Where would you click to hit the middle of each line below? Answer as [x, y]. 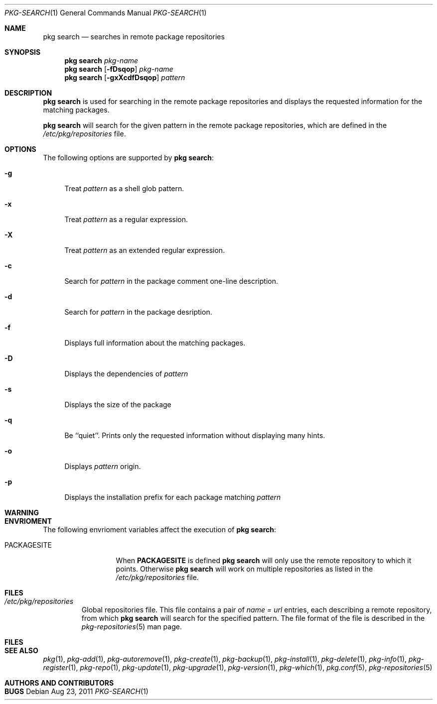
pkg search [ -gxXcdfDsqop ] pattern [125, 77]
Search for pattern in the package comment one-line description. [171, 281]
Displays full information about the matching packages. [155, 343]
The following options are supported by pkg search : [128, 158]
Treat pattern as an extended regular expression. [145, 250]
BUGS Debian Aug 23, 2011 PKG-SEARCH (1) [76, 691]
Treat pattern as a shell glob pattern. [124, 188]
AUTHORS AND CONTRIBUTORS [59, 683]
